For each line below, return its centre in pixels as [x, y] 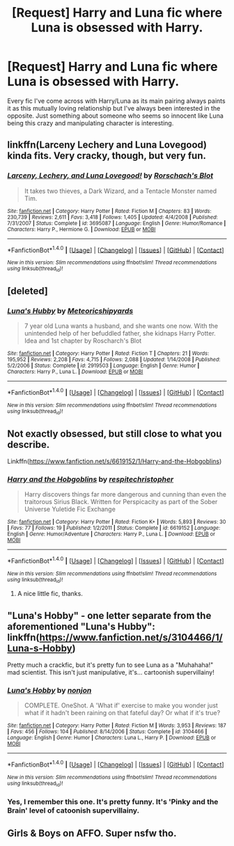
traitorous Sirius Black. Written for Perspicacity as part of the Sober [121, 502]
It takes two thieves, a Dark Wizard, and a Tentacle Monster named [120, 191]
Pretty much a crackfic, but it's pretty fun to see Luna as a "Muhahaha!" [110, 665]
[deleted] [28, 291]
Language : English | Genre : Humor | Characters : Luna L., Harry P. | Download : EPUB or [112, 738]
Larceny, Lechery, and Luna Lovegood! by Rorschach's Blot [110, 175]
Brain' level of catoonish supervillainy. [73, 810]
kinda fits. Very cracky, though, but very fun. [107, 156]
